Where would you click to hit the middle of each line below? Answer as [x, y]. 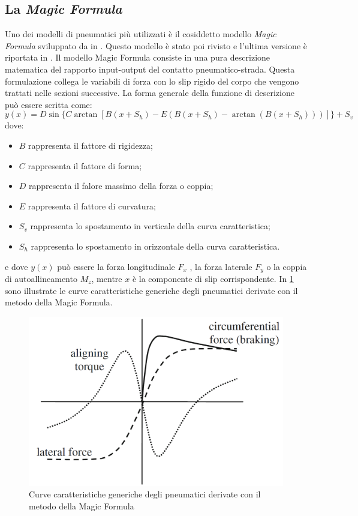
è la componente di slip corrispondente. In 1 [213, 278]
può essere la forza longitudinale [116, 266]
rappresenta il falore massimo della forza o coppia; [121, 186]
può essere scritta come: [49, 104]
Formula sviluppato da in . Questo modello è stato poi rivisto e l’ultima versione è [156, 45]
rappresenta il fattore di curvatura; [92, 205]
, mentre [107, 278]
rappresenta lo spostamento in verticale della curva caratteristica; [150, 226]
